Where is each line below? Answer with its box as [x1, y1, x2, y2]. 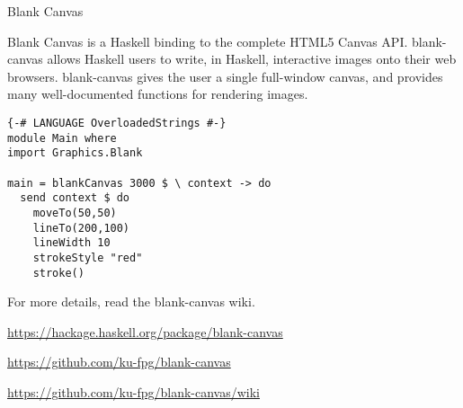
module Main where [7, 131, 117, 145]
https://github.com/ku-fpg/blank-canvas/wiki [7, 382, 260, 401]
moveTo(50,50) [32, 206, 117, 219]
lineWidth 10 [32, 236, 111, 250]
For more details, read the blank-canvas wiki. [7, 292, 255, 311]
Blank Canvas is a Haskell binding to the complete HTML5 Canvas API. [7, 31, 408, 50]
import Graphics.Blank [7, 146, 143, 160]
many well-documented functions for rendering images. [7, 84, 308, 103]
